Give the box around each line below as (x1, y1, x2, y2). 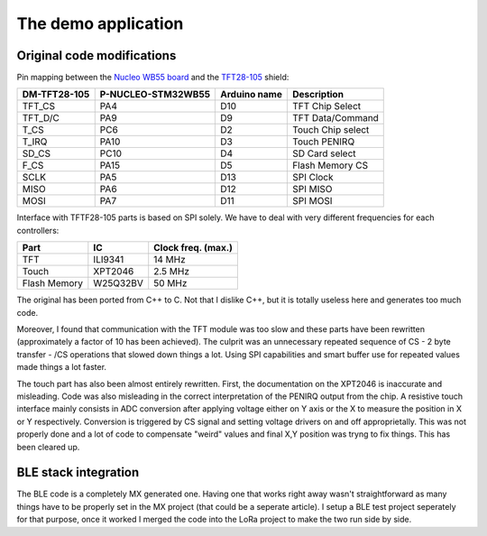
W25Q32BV (93, 277, 143, 290)
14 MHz (153, 254, 186, 266)
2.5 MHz (153, 265, 189, 278)
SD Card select (291, 147, 356, 160)
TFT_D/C (22, 112, 60, 125)
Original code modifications (16, 48, 177, 63)
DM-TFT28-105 (22, 88, 90, 101)
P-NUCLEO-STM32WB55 (99, 88, 211, 101)
